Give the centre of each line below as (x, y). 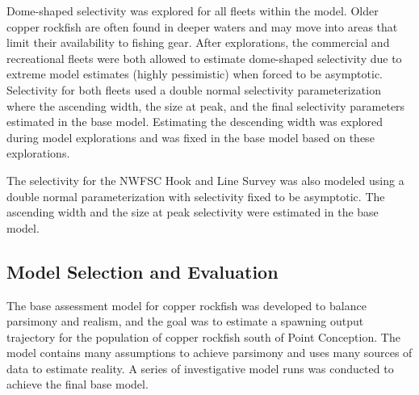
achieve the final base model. (78, 384)
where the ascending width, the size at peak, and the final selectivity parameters (206, 105)
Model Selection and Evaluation (142, 271)
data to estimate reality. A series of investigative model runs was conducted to (200, 368)
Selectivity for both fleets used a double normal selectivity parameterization (194, 89)
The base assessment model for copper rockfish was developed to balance (186, 305)
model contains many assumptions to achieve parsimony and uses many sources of (209, 353)
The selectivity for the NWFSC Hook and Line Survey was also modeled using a (205, 180)
